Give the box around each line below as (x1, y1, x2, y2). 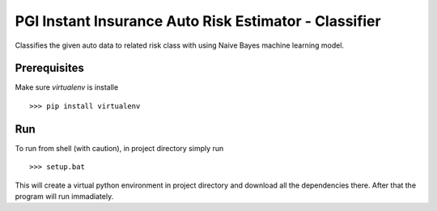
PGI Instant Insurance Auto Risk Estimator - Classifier (15, 12, 381, 30)
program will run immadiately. (15, 191, 114, 201)
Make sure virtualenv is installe (15, 82, 119, 92)
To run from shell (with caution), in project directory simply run (15, 143, 224, 153)
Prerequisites (15, 61, 84, 75)
